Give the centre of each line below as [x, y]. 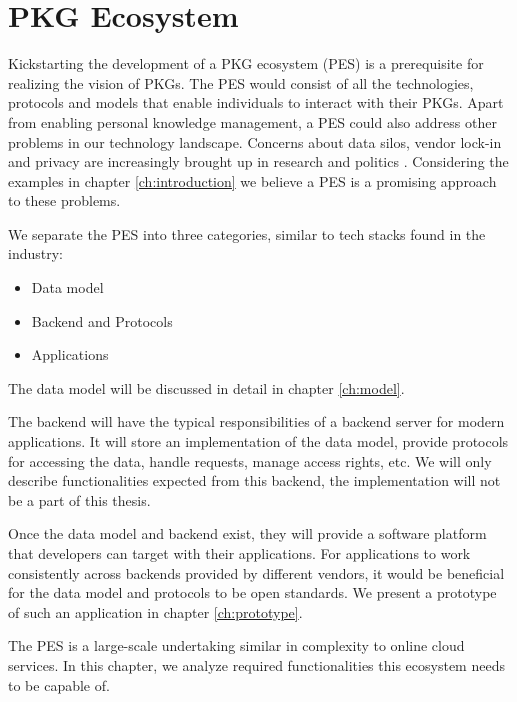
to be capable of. [59, 684]
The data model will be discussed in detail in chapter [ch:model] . [206, 387]
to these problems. [64, 200]
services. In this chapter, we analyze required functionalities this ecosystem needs [256, 664]
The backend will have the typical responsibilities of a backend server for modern [256, 421]
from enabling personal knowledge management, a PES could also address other [252, 121]
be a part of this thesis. [79, 499]
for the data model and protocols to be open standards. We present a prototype [252, 592]
